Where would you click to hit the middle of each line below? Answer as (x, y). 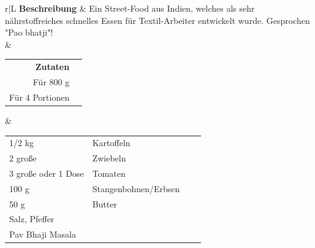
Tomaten (109, 173)
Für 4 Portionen (40, 97)
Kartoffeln (111, 143)
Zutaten (52, 67)
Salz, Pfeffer (32, 219)
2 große (23, 158)
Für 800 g (51, 81)
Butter (104, 203)
